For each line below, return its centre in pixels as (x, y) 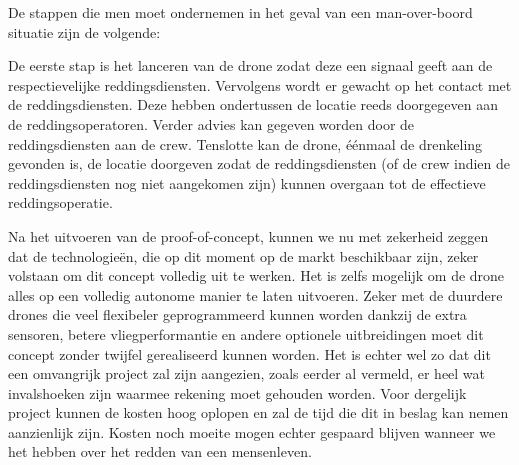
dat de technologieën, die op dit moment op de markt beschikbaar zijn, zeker (243, 255)
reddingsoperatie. (60, 202)
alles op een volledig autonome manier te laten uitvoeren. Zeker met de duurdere (255, 294)
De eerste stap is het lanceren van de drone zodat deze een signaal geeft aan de (250, 65)
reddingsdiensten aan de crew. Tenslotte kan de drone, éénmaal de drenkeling (245, 143)
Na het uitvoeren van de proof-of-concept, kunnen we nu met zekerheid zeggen (248, 235)
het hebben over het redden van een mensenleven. (160, 451)
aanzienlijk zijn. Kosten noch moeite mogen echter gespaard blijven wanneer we (252, 431)
